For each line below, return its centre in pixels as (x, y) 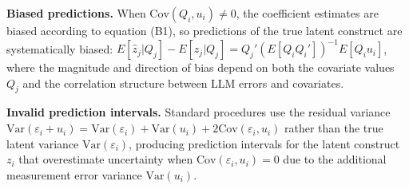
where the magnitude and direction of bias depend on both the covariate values (201, 67)
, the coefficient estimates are (307, 13)
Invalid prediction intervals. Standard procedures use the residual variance (199, 112)
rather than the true (334, 128)
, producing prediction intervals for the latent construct (264, 143)
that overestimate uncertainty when (106, 159)
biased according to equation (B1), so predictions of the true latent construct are (204, 30)
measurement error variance (74, 174)
